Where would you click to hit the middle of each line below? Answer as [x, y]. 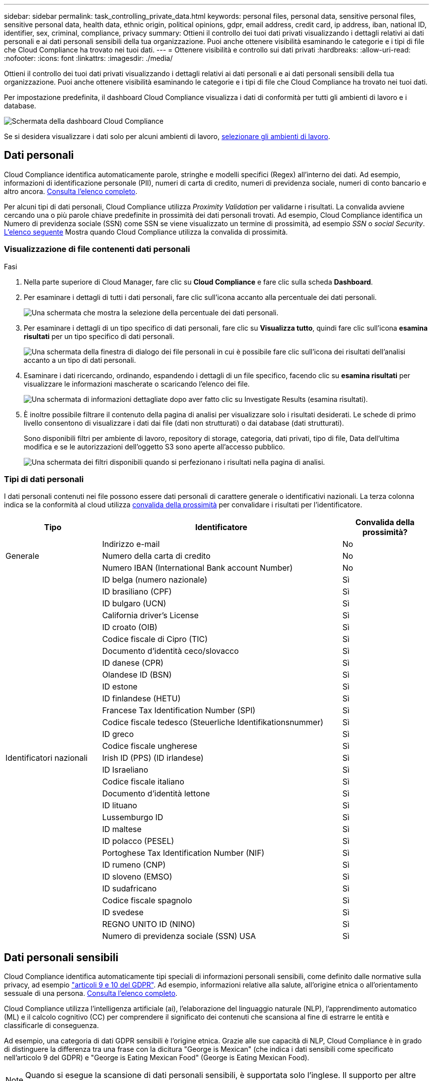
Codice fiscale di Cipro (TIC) [155, 639]
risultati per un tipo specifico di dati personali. [99, 336]
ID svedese [123, 912]
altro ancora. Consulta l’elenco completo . [71, 191]
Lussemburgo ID [133, 817]
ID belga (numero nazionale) [155, 580]
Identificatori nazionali [47, 758]
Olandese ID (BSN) [137, 675]
